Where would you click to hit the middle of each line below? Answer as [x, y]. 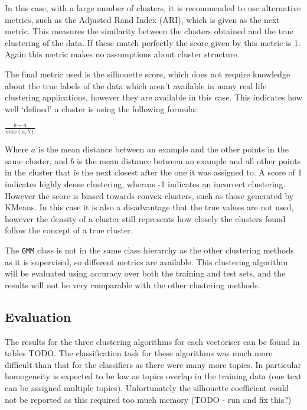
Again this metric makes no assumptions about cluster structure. [122, 54]
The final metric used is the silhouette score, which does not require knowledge [148, 74]
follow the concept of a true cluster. [69, 230]
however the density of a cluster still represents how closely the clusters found [145, 218]
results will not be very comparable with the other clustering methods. [133, 284]
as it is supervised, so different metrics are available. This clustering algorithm [146, 261]
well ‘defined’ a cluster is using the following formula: [101, 108]
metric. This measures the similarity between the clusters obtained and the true [149, 31]
